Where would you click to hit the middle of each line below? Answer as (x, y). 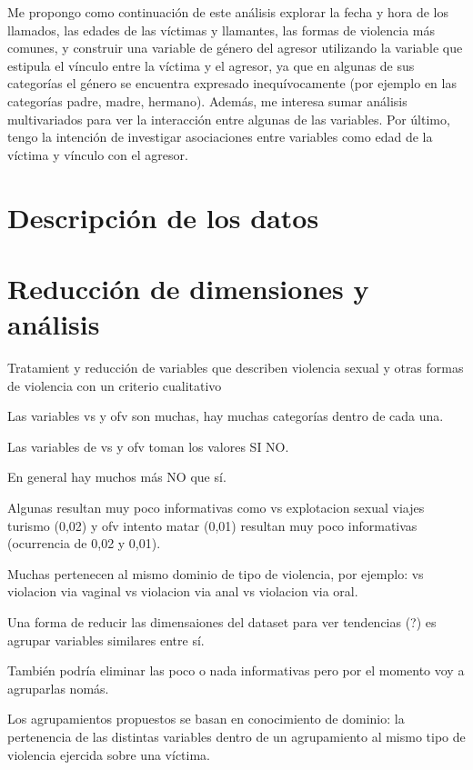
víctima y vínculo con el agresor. (98, 154)
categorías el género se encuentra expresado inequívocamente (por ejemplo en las (232, 83)
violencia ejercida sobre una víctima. (109, 754)
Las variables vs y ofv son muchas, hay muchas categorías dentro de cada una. (226, 416)
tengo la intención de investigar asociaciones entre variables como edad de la (220, 137)
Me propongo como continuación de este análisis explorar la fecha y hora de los (228, 12)
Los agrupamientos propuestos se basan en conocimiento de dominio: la (206, 719)
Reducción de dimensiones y (188, 288)
